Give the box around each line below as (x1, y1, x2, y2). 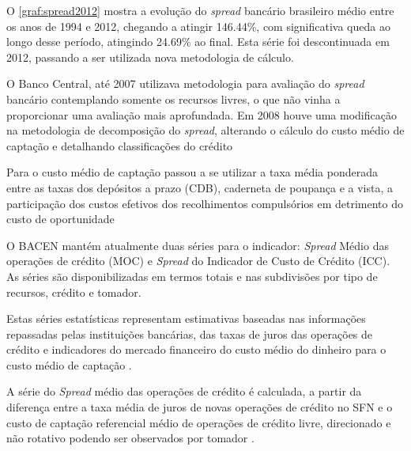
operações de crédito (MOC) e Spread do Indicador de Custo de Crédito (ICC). (6, 252, 390, 269)
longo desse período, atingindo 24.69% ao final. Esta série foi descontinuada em (6, 33, 390, 50)
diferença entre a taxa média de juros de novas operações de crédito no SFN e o (6, 399, 393, 415)
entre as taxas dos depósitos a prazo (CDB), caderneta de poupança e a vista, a (6, 179, 393, 195)
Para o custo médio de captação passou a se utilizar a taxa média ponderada (6, 164, 378, 180)
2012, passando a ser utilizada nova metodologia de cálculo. (6, 48, 294, 65)
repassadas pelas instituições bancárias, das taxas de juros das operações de (6, 325, 373, 342)
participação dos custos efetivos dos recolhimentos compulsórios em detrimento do (6, 195, 403, 211)
